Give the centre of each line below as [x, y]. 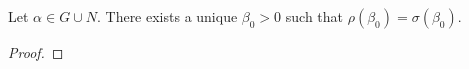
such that [314, 16]
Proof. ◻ [36, 52]
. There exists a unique [167, 16]
